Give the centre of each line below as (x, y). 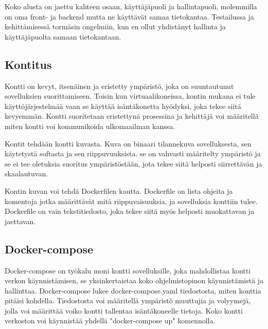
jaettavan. (20, 221)
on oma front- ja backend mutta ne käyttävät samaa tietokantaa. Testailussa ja (129, 16)
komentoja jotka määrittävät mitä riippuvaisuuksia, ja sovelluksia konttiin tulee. (131, 201)
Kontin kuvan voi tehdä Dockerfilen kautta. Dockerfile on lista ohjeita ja (119, 190)
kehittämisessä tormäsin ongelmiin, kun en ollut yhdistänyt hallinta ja (115, 26)
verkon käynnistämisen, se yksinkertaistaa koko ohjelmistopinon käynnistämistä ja (134, 280)
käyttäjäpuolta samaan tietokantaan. (63, 36)
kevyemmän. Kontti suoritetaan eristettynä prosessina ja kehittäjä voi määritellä (132, 116)
